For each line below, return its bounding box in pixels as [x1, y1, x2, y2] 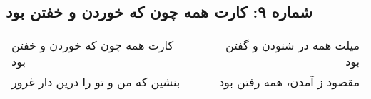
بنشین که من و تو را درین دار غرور [11, 74, 181, 91]
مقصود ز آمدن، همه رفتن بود [218, 74, 360, 91]
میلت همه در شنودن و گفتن [225, 37, 360, 54]
